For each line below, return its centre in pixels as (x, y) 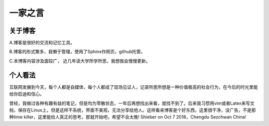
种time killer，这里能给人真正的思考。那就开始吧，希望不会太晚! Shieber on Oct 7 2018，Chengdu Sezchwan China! (128, 117)
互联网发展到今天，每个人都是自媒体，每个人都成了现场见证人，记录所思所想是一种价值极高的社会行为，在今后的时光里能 (134, 87)
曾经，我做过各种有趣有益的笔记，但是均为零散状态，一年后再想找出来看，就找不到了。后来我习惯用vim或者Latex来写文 (132, 103)
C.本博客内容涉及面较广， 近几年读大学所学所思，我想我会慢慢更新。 (80, 61)
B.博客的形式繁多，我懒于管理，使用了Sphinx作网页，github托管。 (77, 52)
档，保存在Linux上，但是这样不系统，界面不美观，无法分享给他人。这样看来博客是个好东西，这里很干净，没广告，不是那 (133, 110)
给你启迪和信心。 (27, 94)
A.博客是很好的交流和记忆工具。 (42, 43)
